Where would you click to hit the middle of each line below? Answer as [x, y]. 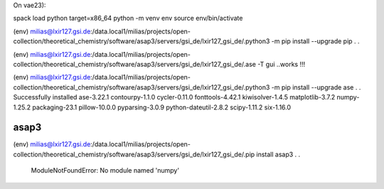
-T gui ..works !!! [281, 64]
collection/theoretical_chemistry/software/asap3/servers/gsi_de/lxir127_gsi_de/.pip [134, 154]
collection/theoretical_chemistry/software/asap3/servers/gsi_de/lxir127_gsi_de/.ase [134, 64]
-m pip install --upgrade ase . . [316, 87]
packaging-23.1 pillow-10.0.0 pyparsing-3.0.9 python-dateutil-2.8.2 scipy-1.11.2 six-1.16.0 [162, 107]
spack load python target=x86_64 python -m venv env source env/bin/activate [128, 18]
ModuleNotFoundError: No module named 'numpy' [105, 171]
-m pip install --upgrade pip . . [315, 41]
